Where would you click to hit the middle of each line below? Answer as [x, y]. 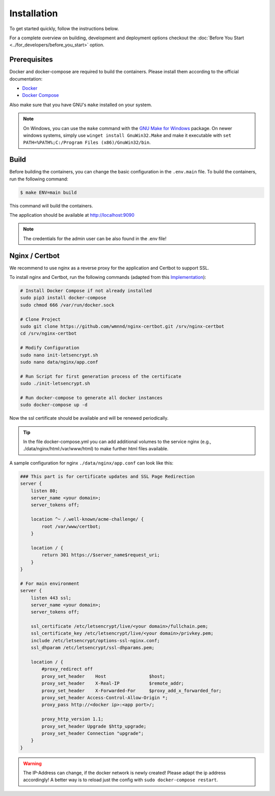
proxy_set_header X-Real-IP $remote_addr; [113, 684]
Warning [32, 763]
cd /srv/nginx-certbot [48, 333]
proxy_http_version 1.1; [73, 719]
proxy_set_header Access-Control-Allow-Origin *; [105, 698]
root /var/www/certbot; [71, 526]
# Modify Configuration [50, 348]
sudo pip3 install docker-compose [63, 298]
